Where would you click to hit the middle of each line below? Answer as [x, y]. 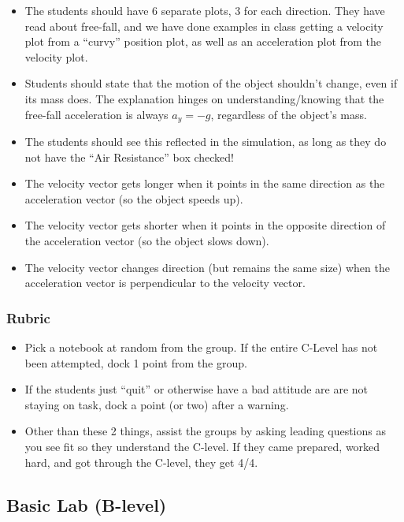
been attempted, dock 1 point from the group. [136, 362]
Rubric [28, 317]
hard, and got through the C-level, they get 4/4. [141, 462]
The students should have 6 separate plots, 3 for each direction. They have [205, 10]
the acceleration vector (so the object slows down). [147, 240]
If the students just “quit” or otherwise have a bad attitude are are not [196, 389]
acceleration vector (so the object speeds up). [134, 198]
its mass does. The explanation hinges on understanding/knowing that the [204, 98]
